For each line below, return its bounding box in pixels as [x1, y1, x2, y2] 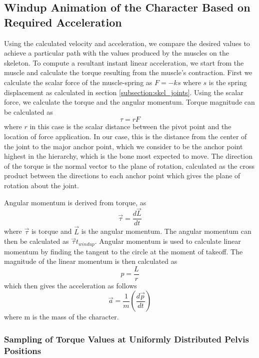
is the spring [208, 77, 247, 87]
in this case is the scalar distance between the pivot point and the [29, 121, 231, 132]
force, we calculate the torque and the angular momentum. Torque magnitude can [4, 97, 255, 107]
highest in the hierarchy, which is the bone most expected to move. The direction [4, 151, 252, 161]
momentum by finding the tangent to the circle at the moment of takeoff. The [4, 246, 243, 256]
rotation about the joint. [4, 180, 79, 190]
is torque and [31, 226, 72, 236]
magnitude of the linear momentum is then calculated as [4, 256, 177, 266]
